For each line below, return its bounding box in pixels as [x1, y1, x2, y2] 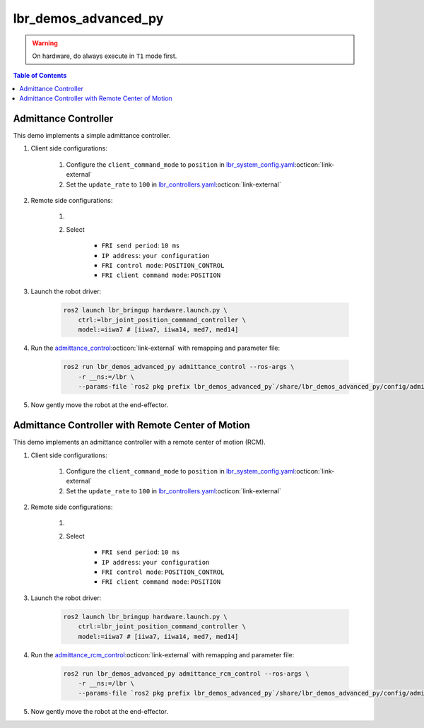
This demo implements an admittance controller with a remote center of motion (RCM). [13, 438, 266, 447]
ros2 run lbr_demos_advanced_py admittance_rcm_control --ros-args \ [63, 669, 310, 678]
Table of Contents [13, 71, 67, 80]
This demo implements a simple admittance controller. [13, 131, 171, 140]
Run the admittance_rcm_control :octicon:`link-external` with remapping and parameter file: [30, 650, 295, 659]
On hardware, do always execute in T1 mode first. [32, 52, 177, 60]
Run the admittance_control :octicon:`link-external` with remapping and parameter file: [30, 344, 281, 353]
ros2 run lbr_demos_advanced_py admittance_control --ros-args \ [63, 363, 295, 371]
